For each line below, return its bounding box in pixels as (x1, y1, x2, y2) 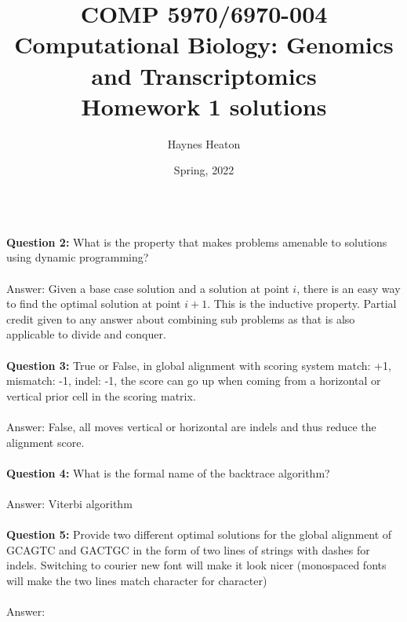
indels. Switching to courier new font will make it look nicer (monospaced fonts (6, 557, 387, 573)
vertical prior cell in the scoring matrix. (6, 387, 196, 404)
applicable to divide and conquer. (6, 326, 166, 342)
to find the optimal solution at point (6, 295, 181, 312)
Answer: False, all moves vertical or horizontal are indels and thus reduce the (6, 419, 376, 434)
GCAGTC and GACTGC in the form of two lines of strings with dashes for (6, 541, 370, 558)
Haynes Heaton (167, 135, 241, 152)
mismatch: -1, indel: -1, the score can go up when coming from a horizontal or (6, 372, 381, 389)
